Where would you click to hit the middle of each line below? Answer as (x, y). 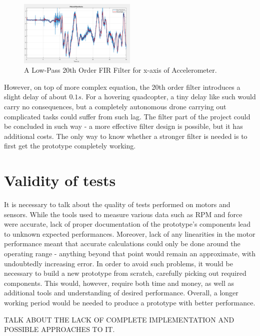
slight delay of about (35, 97)
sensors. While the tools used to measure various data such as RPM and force (123, 214)
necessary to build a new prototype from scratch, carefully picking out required (125, 273)
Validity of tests (60, 180)
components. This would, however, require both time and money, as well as (119, 283)
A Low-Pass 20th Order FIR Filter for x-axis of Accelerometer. (120, 70)
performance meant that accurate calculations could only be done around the (122, 243)
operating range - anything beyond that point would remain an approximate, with (130, 254)
